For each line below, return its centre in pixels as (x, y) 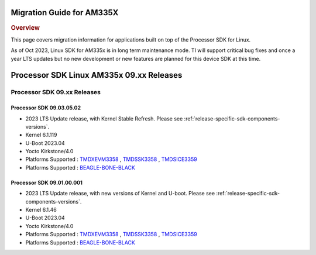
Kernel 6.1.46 (41, 210)
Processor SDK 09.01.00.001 (47, 182)
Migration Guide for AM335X (65, 13)
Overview (25, 27)
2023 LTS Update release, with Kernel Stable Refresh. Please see (104, 118)
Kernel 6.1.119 (41, 135)
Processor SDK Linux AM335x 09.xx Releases (97, 75)
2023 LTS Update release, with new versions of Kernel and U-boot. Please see (120, 194)
